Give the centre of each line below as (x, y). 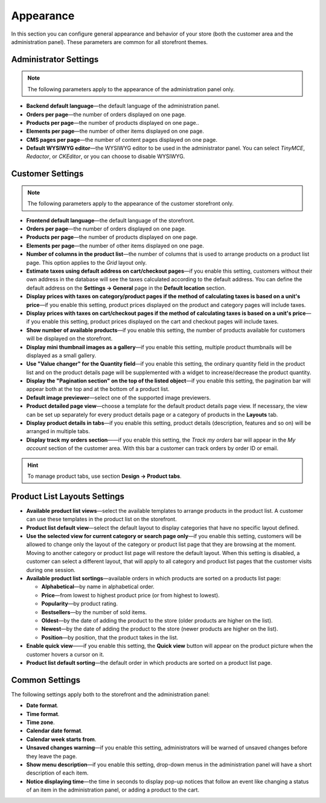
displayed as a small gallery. (61, 355)
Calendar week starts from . (61, 739)
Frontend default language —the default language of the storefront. (110, 220)
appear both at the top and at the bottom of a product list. (98, 389)
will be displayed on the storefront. (69, 338)
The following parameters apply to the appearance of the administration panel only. (131, 89)
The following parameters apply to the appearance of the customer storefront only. (130, 204)
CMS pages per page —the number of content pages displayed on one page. (122, 139)
